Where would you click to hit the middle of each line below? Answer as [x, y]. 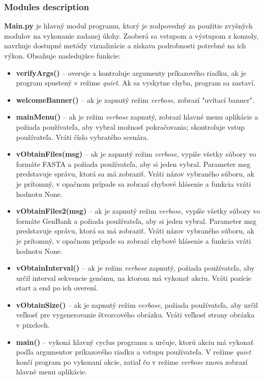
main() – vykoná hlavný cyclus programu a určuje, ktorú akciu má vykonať [135, 342]
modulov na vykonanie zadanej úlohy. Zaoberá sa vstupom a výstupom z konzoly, [131, 35]
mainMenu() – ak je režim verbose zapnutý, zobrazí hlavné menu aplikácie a [137, 117]
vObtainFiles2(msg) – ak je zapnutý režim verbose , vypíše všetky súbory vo [138, 211]
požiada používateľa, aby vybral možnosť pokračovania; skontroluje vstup [130, 126]
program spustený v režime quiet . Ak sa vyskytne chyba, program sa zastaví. [136, 83]
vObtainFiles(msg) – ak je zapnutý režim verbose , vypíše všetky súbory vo [136, 154]
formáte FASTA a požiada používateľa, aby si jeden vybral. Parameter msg [133, 164]
